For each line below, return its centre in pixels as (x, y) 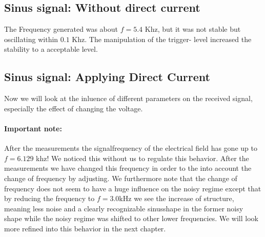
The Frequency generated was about (61, 29)
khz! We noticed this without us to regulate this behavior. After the (142, 158)
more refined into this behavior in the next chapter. (85, 228)
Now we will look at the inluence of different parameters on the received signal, (128, 98)
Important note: (33, 128)
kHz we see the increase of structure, (177, 198)
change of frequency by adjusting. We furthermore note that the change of (121, 178)
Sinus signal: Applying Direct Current (107, 77)
